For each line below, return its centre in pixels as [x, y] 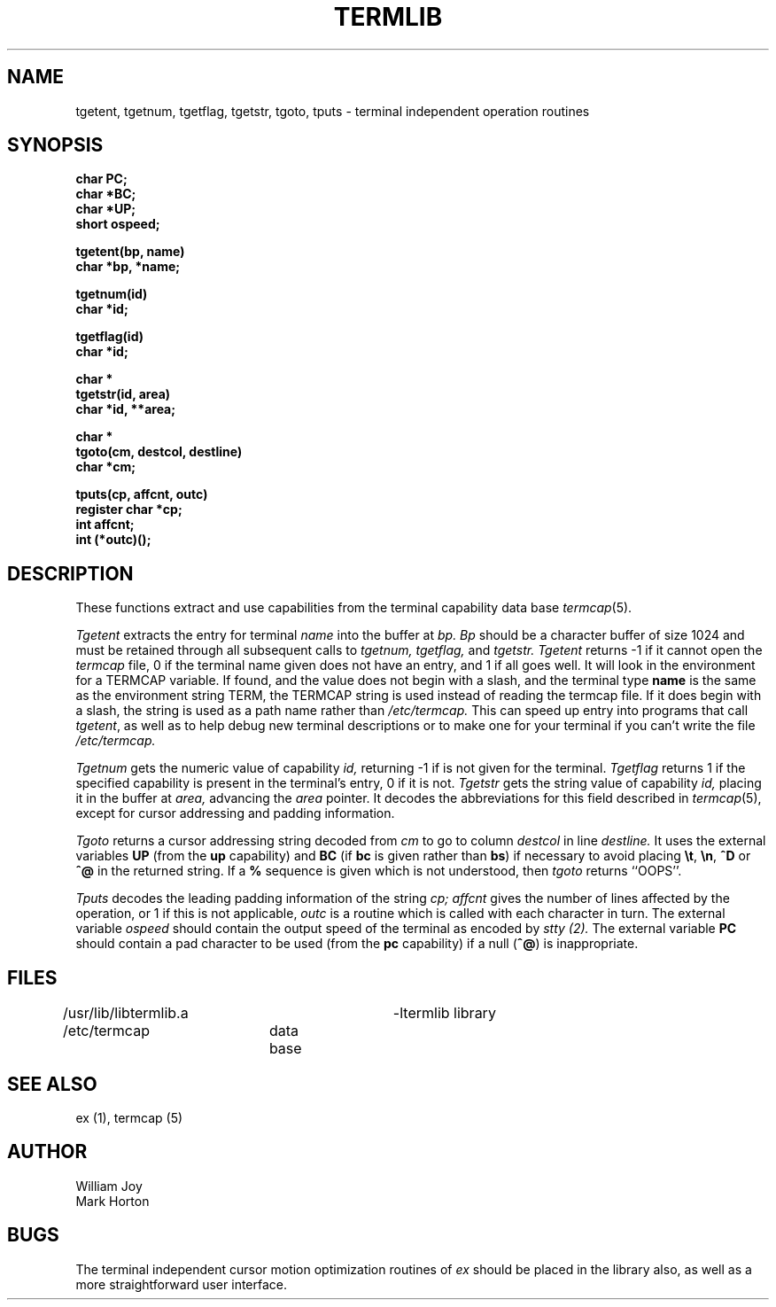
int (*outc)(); [113, 540]
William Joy [109, 1186]
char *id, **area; [126, 409]
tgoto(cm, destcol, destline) [159, 452]
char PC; [101, 179]
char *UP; [106, 209]
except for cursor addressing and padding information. [235, 813]
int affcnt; [105, 525]
